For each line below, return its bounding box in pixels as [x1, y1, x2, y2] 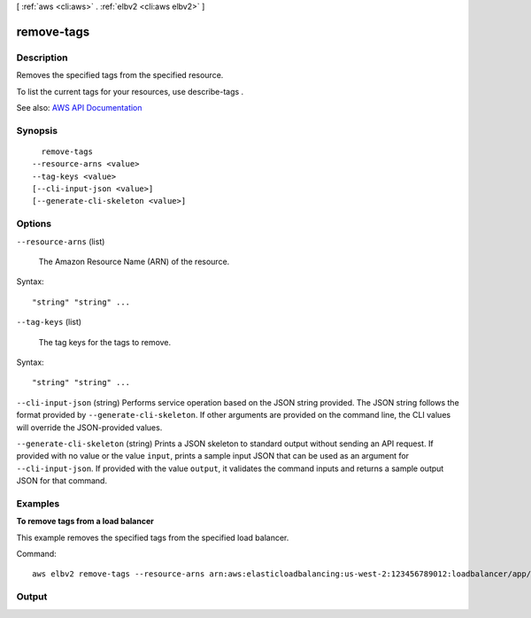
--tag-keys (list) [16, 317, 82, 328]
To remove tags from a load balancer [16, 516, 154, 527]
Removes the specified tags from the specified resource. [16, 70, 224, 81]
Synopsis [16, 124, 58, 136]
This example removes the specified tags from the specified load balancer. [16, 532, 289, 543]
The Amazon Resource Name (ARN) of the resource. [38, 256, 230, 267]
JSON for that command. [16, 475, 108, 486]
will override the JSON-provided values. [16, 421, 163, 433]
